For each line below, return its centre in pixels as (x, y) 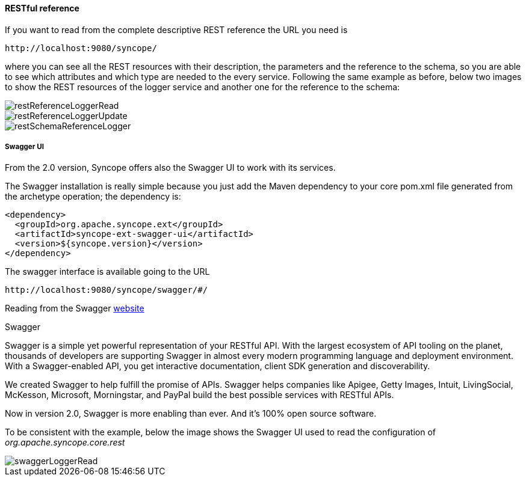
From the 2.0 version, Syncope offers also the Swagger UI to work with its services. (170, 168)
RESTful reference (42, 8)
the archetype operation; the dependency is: (93, 197)
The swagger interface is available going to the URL (107, 272)
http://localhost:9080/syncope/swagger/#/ (107, 290)
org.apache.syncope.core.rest (65, 443)
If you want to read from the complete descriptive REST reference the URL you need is (176, 29)
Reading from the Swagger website (75, 308)
